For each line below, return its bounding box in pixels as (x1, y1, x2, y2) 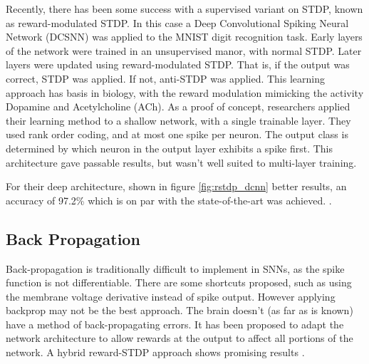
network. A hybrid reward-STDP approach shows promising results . (6, 345, 305, 360)
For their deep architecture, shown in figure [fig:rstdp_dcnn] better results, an (6, 179, 347, 194)
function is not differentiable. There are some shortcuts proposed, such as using (6, 275, 352, 290)
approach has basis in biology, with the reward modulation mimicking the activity (6, 85, 364, 100)
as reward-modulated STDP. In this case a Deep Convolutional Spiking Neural (6, 15, 349, 30)
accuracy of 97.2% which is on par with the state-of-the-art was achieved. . (6, 192, 332, 207)
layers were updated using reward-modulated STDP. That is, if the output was (6, 57, 350, 72)
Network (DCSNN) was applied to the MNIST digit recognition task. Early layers (6, 29, 363, 44)
